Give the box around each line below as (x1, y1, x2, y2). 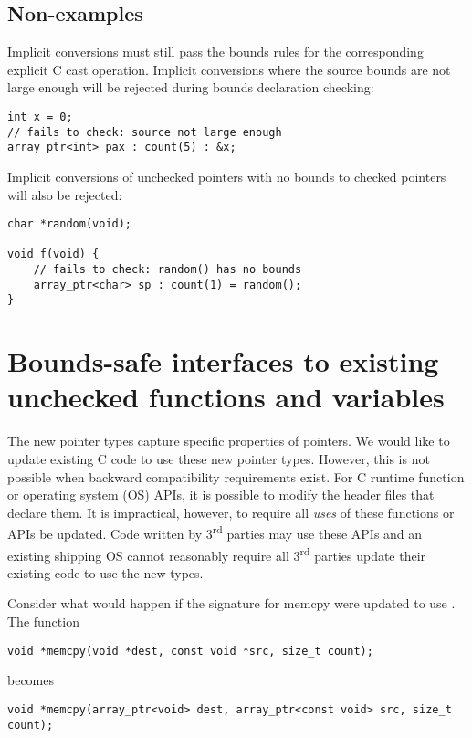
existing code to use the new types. (7, 563, 204, 582)
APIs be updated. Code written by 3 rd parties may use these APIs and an (7, 522, 423, 543)
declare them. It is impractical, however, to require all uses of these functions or (7, 502, 455, 522)
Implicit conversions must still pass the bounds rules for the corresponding (7, 42, 424, 61)
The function (7, 612, 79, 631)
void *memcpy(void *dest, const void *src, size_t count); (7, 644, 373, 658)
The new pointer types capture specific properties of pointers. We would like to (7, 431, 450, 450)
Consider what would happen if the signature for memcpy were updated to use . (7, 594, 456, 613)
